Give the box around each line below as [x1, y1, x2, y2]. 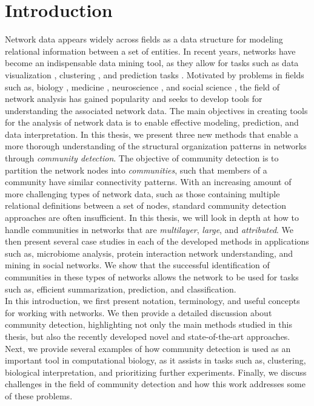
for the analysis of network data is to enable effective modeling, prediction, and [5, 116, 299, 129]
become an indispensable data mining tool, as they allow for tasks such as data [5, 56, 299, 69]
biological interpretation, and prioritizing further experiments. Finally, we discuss [5, 365, 307, 378]
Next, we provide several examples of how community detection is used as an [5, 342, 291, 354]
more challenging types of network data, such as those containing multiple [5, 187, 280, 200]
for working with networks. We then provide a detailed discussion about [5, 306, 272, 319]
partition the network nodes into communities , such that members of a [5, 163, 267, 176]
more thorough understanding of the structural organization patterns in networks [5, 140, 307, 152]
